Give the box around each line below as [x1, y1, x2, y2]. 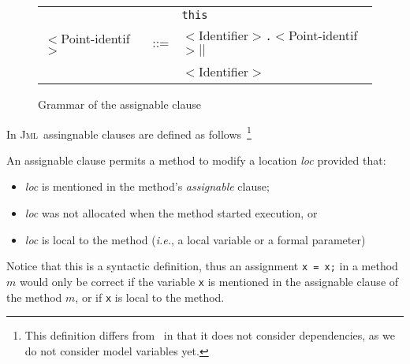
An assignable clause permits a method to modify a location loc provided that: [6, 151, 386, 168]
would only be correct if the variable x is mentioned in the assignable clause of [19, 273, 399, 289]
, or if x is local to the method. [75, 288, 225, 305]
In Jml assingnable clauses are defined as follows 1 [6, 123, 252, 142]
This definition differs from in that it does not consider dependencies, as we [24, 327, 395, 344]
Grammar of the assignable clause [38, 96, 201, 112]
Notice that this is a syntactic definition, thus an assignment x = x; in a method [6, 258, 398, 274]
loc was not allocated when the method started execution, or [24, 205, 318, 221]
